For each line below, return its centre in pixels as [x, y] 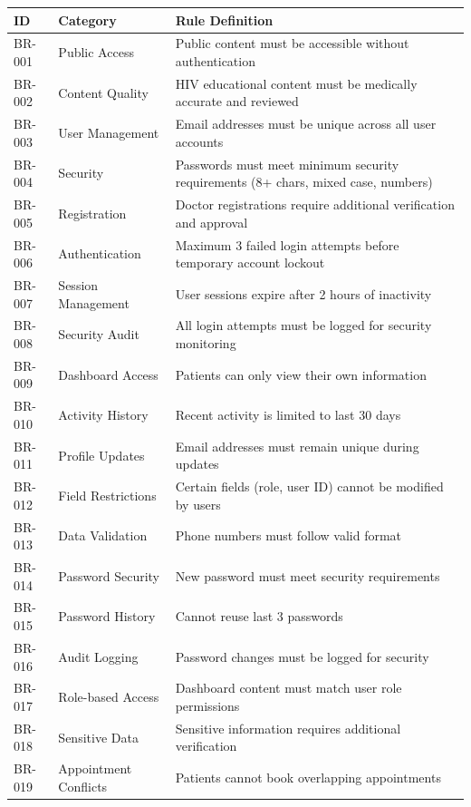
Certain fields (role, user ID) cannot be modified [309, 486]
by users [198, 504]
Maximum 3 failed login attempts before [287, 244]
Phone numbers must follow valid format [288, 535]
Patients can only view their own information [301, 374]
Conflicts [83, 786]
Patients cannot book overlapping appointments [308, 778]
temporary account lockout [250, 263]
